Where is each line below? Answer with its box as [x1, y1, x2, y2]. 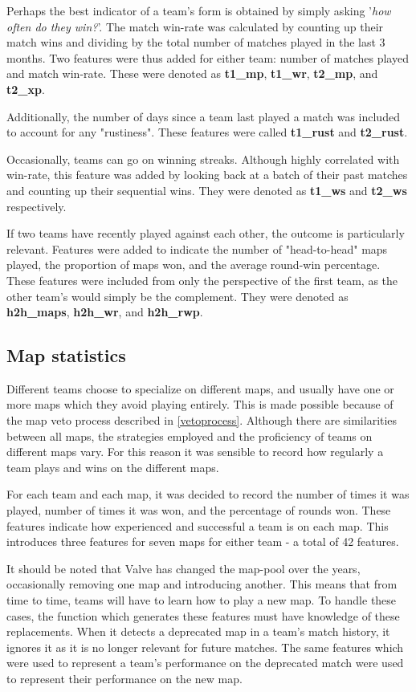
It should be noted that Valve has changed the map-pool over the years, [6, 560, 361, 576]
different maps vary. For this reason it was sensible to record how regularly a [6, 443, 384, 460]
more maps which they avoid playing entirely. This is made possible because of [6, 396, 394, 413]
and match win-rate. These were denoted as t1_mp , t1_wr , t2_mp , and [6, 65, 378, 82]
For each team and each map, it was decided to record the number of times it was [6, 486, 410, 503]
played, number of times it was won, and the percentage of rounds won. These [6, 502, 391, 519]
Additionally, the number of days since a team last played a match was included [6, 108, 400, 124]
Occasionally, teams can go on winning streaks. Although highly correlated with [6, 150, 400, 167]
